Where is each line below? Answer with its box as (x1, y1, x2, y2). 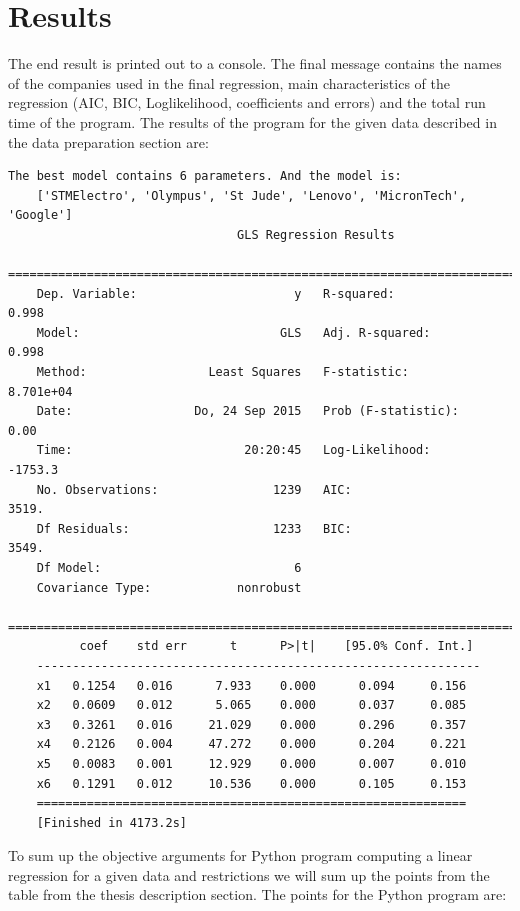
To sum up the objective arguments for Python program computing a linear (8, 845, 473, 866)
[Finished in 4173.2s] (36, 815, 187, 830)
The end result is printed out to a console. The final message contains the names (8, 53, 502, 74)
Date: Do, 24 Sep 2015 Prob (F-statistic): (36, 404, 460, 419)
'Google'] (8, 208, 73, 223)
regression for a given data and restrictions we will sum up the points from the (8, 864, 490, 885)
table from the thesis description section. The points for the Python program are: (8, 884, 507, 905)
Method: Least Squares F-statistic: (36, 365, 409, 380)
